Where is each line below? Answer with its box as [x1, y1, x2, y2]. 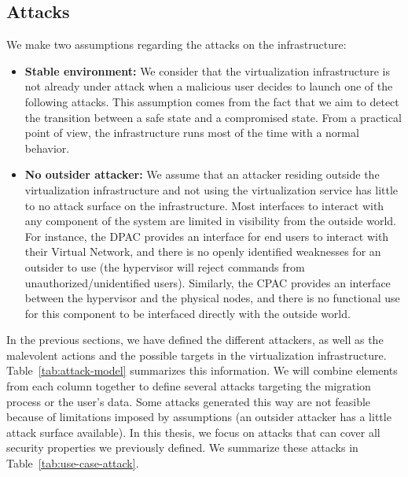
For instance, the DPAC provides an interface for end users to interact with [24, 227, 389, 244]
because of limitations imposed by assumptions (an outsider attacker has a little [6, 409, 391, 425]
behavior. [24, 139, 70, 156]
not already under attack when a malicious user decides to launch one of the [24, 78, 393, 94]
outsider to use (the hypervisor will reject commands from [24, 258, 305, 275]
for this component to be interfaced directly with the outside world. [24, 305, 351, 321]
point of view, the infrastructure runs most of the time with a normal [24, 124, 359, 141]
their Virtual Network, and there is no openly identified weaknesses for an [24, 243, 381, 260]
